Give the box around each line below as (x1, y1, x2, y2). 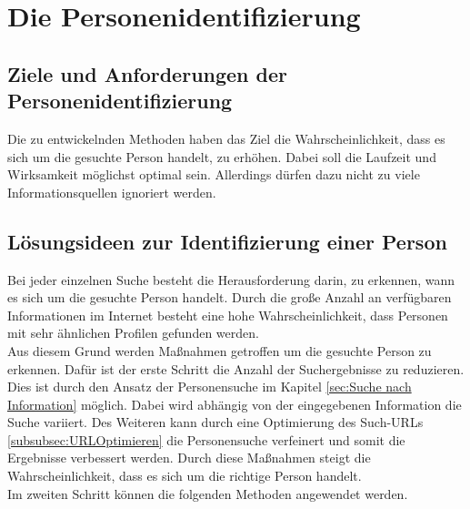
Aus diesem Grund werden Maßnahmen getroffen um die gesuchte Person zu (7, 341, 432, 360)
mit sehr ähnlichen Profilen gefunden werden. (7, 323, 259, 342)
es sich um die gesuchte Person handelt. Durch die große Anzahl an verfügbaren (7, 288, 452, 307)
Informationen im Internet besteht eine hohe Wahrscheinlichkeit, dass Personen (7, 305, 448, 324)
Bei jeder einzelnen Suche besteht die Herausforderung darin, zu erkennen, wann (7, 270, 455, 289)
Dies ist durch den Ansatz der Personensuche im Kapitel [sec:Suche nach (7, 377, 412, 396)
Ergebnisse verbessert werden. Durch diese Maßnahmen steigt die (7, 448, 371, 467)
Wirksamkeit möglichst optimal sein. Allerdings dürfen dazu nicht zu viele (7, 165, 420, 184)
